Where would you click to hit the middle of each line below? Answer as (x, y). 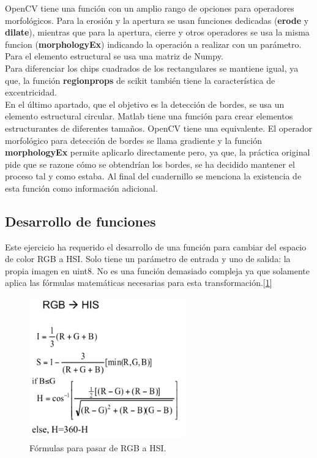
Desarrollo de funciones (80, 221)
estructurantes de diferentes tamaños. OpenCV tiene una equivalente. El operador (158, 128)
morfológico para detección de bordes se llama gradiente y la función (133, 140)
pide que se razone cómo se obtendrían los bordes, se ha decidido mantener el (150, 164)
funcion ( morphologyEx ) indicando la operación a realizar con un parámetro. (153, 44)
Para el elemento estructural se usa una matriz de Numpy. (114, 56)
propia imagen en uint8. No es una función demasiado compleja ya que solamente (158, 270)
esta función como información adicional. (81, 188)
